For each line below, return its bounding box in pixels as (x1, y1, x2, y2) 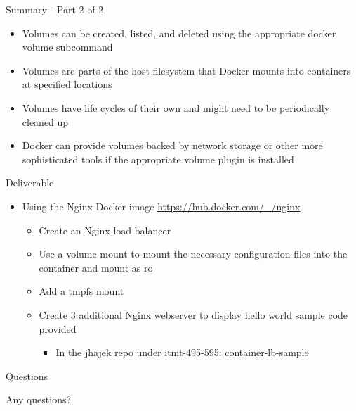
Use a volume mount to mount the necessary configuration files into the (39, 246, 348, 261)
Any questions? (6, 392, 72, 407)
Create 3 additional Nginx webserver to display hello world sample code (39, 307, 348, 322)
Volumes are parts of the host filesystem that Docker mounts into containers (22, 63, 351, 77)
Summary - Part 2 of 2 (6, 2, 104, 16)
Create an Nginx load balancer (39, 222, 171, 237)
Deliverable (6, 175, 54, 190)
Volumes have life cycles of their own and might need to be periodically (22, 100, 330, 115)
